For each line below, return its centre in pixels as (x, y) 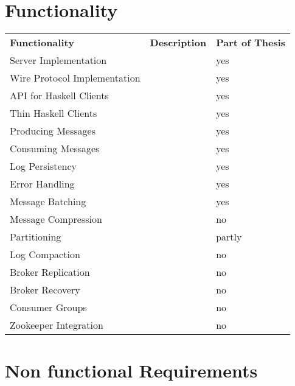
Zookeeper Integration (57, 325)
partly (229, 237)
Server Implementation (58, 60)
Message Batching (48, 202)
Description (178, 43)
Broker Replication (50, 272)
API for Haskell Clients (59, 96)
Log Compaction (45, 254)
